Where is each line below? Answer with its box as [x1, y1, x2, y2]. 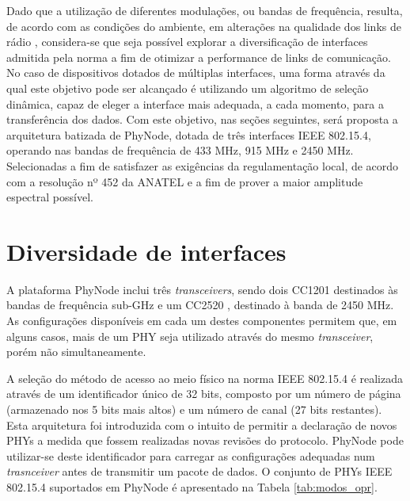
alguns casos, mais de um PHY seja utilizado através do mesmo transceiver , [6, 327, 374, 344]
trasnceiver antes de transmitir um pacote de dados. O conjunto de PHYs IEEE [6, 463, 393, 480]
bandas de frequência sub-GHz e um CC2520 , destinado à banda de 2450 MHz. [6, 296, 394, 313]
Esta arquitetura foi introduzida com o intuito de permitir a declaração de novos [6, 416, 397, 433]
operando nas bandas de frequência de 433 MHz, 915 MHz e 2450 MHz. [6, 142, 354, 159]
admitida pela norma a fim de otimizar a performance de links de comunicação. [6, 48, 391, 65]
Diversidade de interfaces [6, 235, 287, 267]
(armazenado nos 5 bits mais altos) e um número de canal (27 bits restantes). [6, 401, 382, 417]
